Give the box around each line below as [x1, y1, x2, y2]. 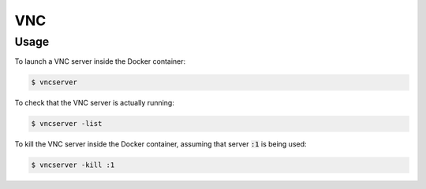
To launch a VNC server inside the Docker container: [14, 57, 186, 66]
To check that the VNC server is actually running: [14, 98, 175, 108]
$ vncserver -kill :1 [31, 161, 115, 169]
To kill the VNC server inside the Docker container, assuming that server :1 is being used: [14, 139, 307, 149]
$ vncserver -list [31, 119, 103, 128]
